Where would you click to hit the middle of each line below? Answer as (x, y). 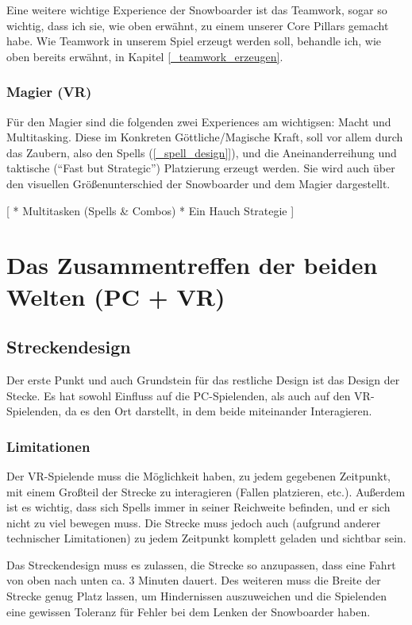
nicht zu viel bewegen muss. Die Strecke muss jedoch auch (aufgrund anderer (194, 522)
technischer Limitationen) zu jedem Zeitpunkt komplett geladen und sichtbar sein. (206, 538)
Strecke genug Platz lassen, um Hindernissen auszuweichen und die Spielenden (196, 596)
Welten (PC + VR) (116, 296)
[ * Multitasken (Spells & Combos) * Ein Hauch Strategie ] (150, 210)
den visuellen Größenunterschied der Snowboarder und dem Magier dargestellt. (198, 183)
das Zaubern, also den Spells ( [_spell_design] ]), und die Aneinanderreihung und (202, 152)
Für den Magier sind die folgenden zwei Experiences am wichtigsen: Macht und (199, 121)
